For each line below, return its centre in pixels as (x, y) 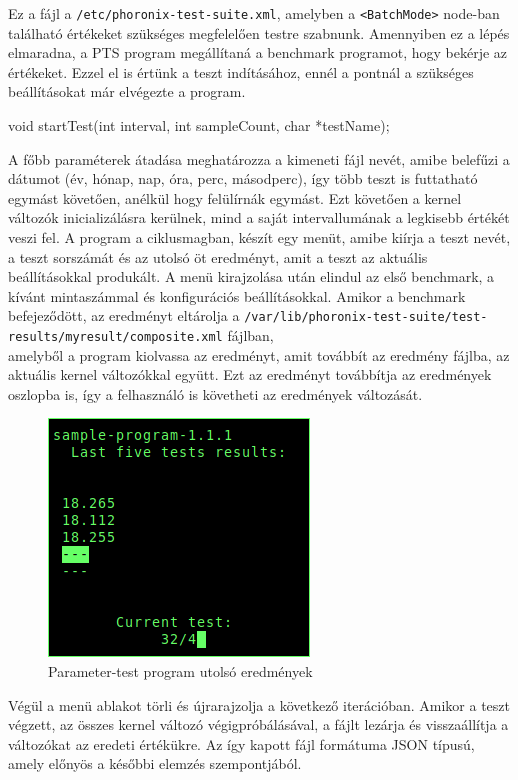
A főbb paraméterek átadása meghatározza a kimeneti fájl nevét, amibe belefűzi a (259, 158)
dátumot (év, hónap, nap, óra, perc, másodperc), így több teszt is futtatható (243, 178)
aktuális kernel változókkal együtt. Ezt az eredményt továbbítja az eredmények (250, 374)
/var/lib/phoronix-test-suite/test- (366, 317)
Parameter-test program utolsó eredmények (180, 671)
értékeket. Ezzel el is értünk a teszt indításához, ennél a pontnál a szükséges (241, 71)
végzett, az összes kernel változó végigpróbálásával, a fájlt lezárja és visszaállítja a (258, 724)
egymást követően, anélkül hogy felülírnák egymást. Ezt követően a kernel (235, 197)
